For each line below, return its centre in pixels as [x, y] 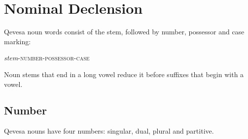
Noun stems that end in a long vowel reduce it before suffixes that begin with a [124, 74]
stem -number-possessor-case [47, 58]
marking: [18, 41]
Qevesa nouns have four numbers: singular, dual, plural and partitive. [109, 131]
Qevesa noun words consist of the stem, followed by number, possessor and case [124, 32]
